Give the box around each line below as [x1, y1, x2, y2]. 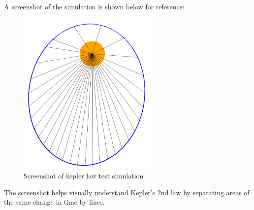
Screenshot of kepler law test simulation [24, 170, 144, 180]
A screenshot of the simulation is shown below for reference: [4, 1, 185, 11]
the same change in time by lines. [4, 197, 105, 207]
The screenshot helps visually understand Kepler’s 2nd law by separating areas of [4, 187, 250, 197]
